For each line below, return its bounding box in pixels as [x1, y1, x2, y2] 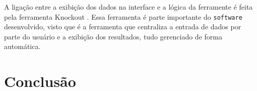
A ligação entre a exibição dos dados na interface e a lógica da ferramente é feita [4, 2, 253, 12]
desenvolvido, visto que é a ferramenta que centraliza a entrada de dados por [4, 21, 241, 32]
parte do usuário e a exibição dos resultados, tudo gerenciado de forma [4, 31, 222, 41]
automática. [4, 41, 41, 52]
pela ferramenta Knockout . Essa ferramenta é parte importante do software [4, 11, 242, 22]
